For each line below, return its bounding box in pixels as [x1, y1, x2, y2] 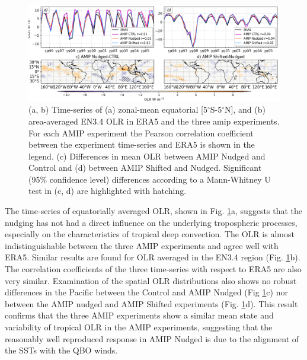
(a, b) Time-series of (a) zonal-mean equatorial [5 [28, 103, 207, 116]
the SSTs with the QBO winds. [5, 344, 118, 356]
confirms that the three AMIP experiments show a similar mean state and [5, 309, 274, 321]
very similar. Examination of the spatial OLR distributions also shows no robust [5, 274, 297, 286]
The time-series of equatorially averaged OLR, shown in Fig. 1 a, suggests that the [5, 205, 303, 217]
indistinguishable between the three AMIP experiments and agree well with [5, 239, 279, 251]
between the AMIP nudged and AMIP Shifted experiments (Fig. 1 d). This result [5, 297, 298, 310]
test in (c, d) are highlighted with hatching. [28, 184, 187, 197]
